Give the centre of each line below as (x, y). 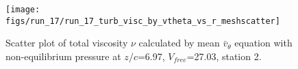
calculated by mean (179, 43)
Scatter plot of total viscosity (67, 43)
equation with (263, 43)
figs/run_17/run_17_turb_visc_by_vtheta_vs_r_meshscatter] (143, 21)
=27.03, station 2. (224, 56)
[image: (23, 10)
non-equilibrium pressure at (63, 56)
